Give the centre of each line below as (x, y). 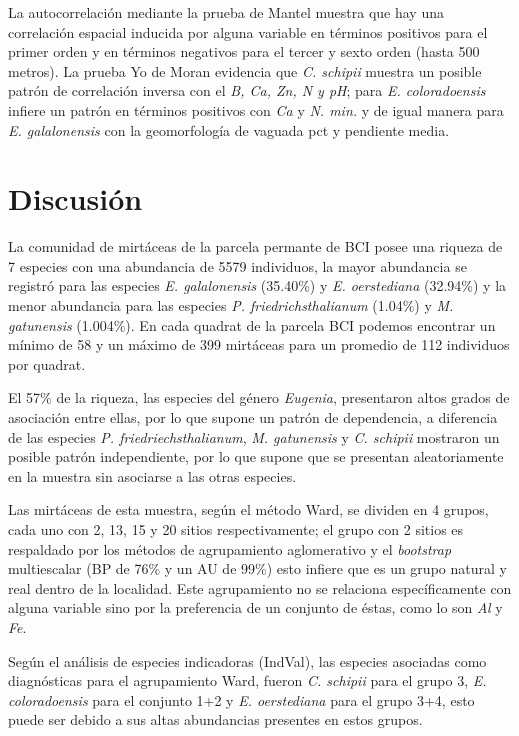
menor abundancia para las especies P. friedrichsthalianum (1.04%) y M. (231, 305)
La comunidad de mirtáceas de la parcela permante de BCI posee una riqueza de (255, 246)
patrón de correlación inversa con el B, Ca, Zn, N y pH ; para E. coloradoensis (247, 90)
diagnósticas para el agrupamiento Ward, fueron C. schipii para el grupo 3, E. (247, 680)
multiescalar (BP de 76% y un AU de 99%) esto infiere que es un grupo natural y (257, 568)
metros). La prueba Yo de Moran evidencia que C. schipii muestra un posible (245, 70)
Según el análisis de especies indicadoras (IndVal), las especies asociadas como (247, 660)
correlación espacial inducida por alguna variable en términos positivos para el (248, 31)
